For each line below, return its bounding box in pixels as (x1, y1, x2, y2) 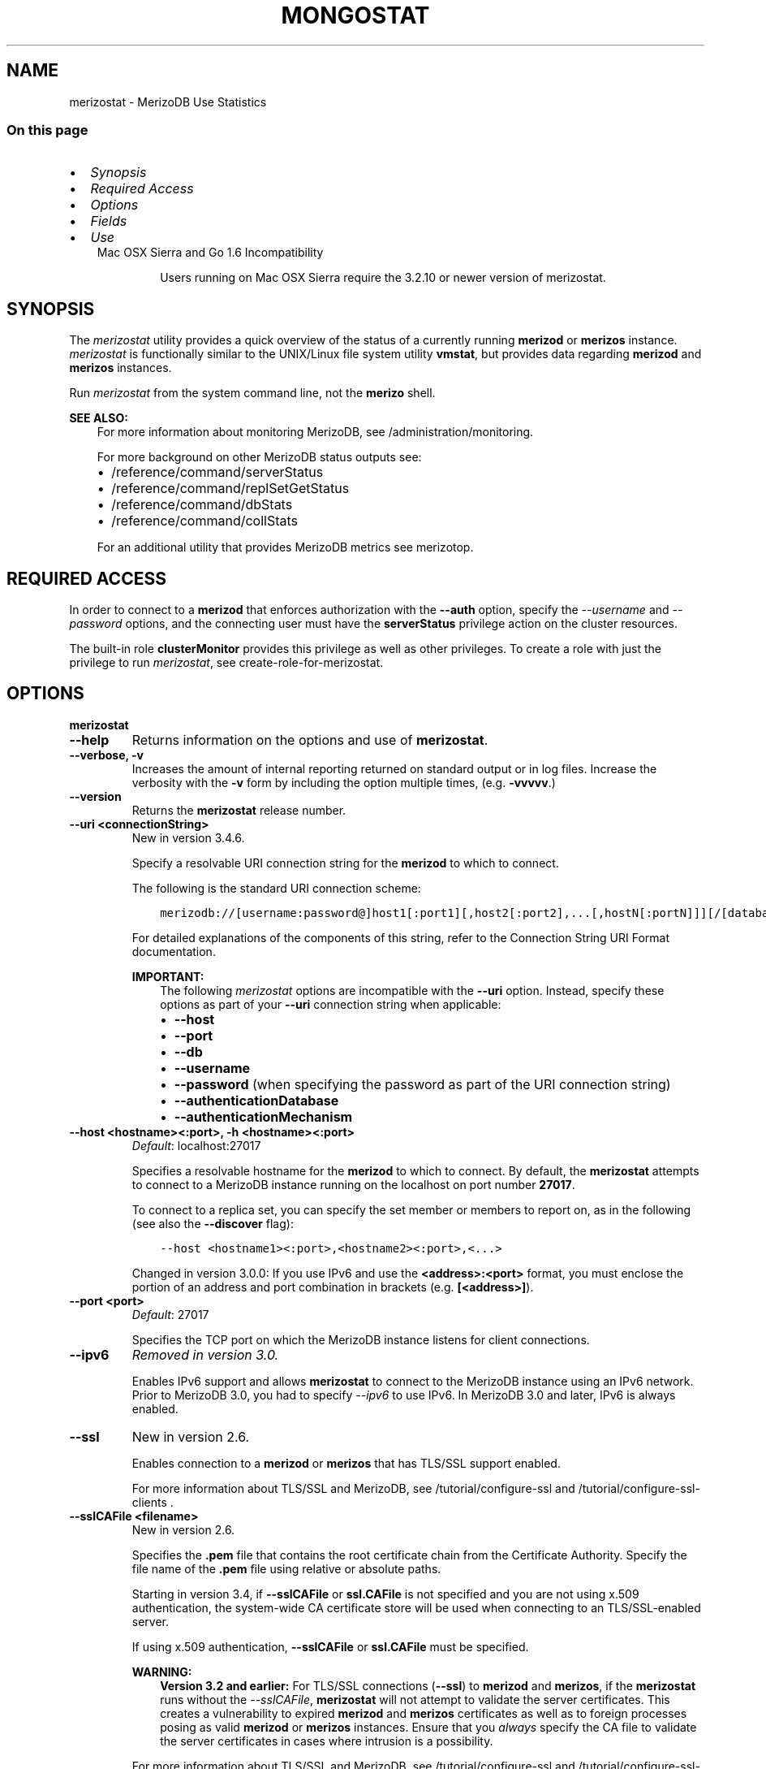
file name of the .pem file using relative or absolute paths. (131, 1561, 441, 1576)
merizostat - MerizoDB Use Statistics (69, 94, 267, 109)
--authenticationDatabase (174, 1092, 339, 1109)
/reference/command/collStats (111, 513, 299, 530)
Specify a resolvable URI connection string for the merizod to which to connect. (131, 855, 559, 870)
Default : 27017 (131, 1307, 209, 1321)
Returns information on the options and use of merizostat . (131, 731, 488, 748)
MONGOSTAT (281, 2, 430, 29)
